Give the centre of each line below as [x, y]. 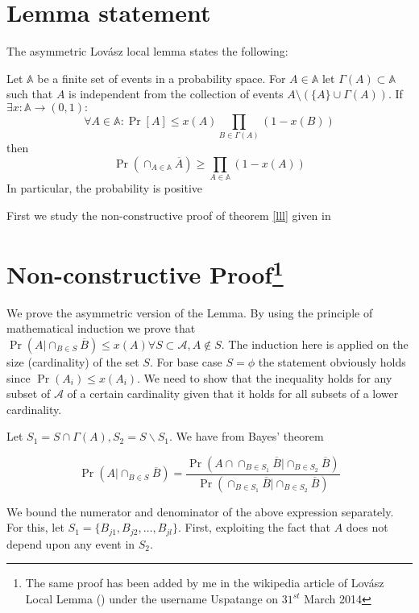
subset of [29, 393]
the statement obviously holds [332, 361]
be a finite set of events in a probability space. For [162, 78]
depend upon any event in [71, 543]
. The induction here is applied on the [315, 344]
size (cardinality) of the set [73, 361]
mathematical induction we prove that [101, 328]
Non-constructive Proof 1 [145, 272]
